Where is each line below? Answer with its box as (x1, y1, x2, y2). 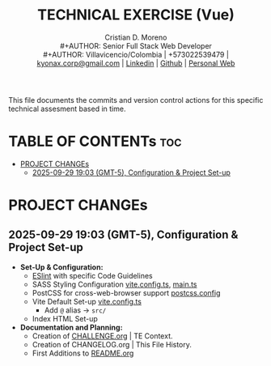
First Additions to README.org (32, 348, 134, 358)
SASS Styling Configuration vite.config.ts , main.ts (32, 279, 197, 289)
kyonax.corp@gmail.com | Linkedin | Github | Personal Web (36, 58, 235, 68)
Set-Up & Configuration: (19, 262, 104, 272)
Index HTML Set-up (32, 313, 99, 323)
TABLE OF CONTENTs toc (8, 132, 182, 151)
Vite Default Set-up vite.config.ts (32, 296, 142, 306)
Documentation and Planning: (19, 322, 123, 332)
